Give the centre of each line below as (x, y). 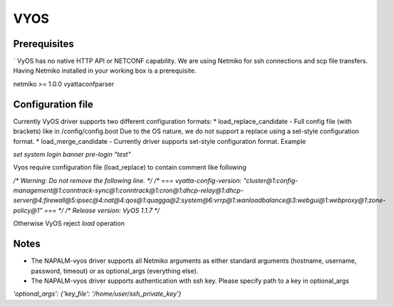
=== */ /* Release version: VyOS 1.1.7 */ (102, 210)
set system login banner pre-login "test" (72, 154)
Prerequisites (43, 44)
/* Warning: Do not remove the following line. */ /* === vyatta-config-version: (127, 180)
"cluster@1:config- (271, 180)
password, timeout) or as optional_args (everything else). (115, 271)
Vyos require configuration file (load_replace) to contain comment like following (130, 167)
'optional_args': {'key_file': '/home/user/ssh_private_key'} (97, 294)
